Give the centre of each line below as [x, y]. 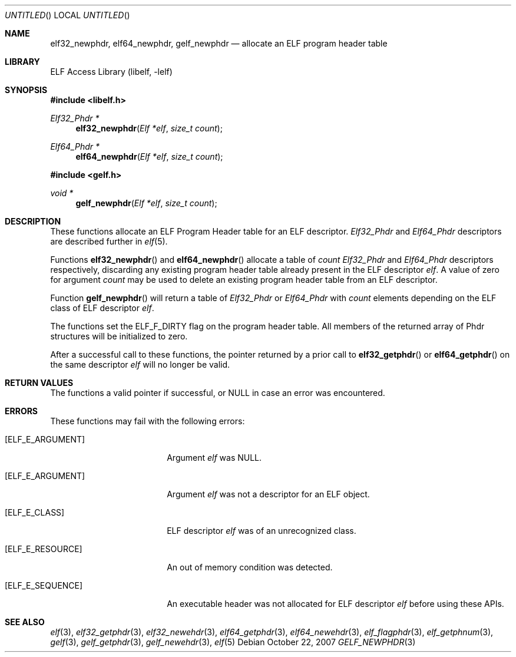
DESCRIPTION [33, 221]
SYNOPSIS [26, 90]
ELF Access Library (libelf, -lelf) [111, 72]
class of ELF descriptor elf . [102, 308]
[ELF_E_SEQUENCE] [44, 585]
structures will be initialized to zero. [119, 336]
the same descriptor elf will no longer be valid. [140, 364]
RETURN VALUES [39, 383]
